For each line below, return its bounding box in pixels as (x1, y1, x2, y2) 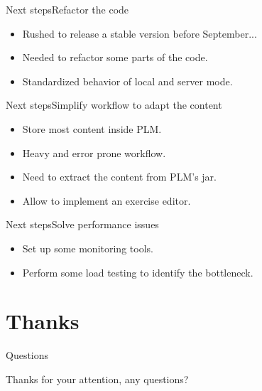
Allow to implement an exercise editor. (22, 193, 191, 208)
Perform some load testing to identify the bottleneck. (22, 264, 253, 279)
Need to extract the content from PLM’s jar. (22, 169, 217, 184)
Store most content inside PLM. (22, 121, 162, 136)
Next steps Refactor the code (6, 2, 129, 16)
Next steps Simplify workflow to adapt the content (6, 97, 222, 112)
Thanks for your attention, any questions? (6, 371, 189, 386)
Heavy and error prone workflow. (22, 145, 166, 160)
